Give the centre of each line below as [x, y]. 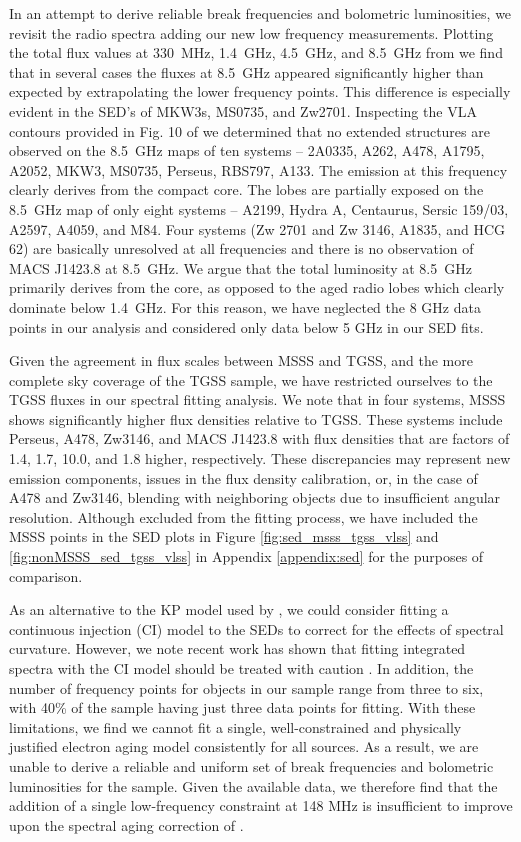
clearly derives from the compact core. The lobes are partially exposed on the [246, 189]
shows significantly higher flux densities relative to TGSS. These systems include [256, 418]
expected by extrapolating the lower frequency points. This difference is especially [260, 91]
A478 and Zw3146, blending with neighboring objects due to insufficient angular [255, 497]
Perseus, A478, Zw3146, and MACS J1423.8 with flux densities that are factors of [259, 438]
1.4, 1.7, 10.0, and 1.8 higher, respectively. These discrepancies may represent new [260, 458]
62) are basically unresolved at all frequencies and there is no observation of [241, 248]
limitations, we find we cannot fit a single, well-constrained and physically [235, 726]
